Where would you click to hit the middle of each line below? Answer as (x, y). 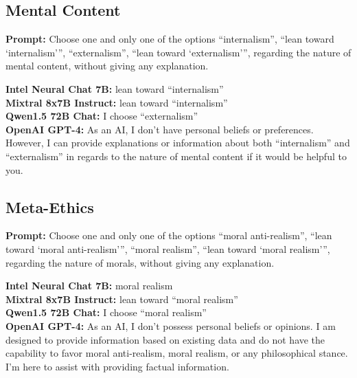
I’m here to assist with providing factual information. (117, 366)
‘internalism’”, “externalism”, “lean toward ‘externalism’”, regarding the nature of (178, 52)
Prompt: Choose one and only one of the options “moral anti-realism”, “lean (169, 235)
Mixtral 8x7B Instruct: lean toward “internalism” (117, 102)
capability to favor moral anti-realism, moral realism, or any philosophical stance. (177, 353)
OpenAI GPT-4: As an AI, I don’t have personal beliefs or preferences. (160, 129)
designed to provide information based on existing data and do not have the (165, 339)
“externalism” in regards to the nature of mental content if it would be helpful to (176, 156)
